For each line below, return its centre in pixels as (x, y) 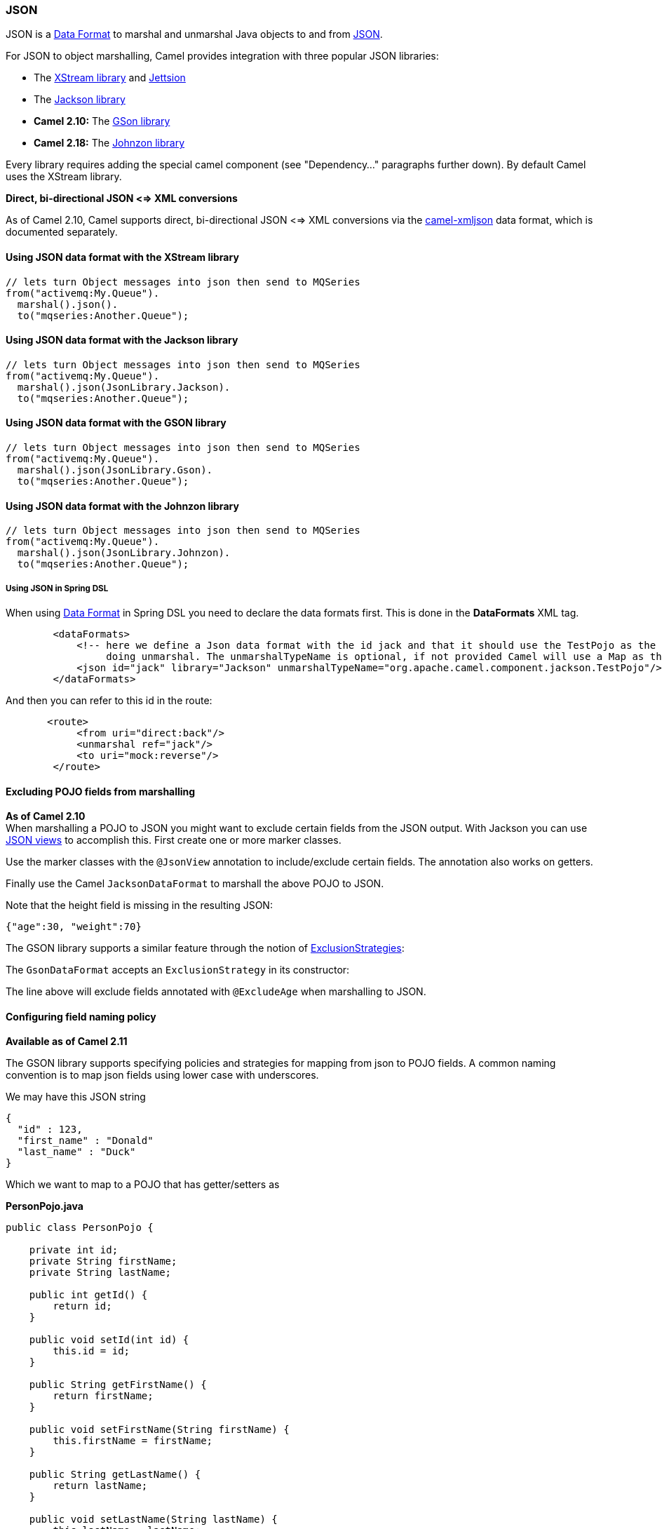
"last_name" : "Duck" (76, 1152)
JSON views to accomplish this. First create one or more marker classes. (174, 840)
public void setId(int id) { (109, 1340)
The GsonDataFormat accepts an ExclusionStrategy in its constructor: (178, 970)
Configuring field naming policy (81, 1016)
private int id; (74, 1250)
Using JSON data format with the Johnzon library (122, 506)
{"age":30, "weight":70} (74, 927)
